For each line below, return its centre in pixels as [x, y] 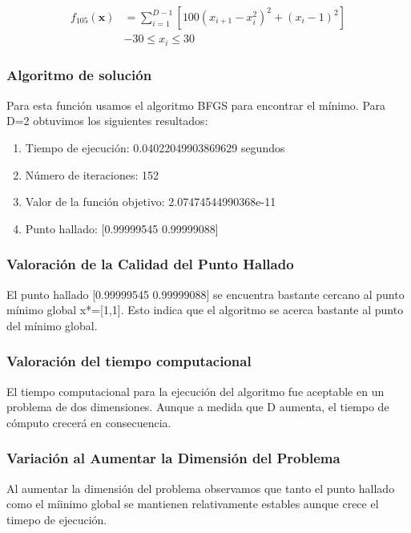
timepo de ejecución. [57, 519]
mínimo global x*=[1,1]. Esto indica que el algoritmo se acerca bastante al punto [205, 310]
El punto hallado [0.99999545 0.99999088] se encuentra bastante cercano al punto [205, 294]
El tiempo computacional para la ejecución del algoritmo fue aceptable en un [195, 391]
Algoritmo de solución [79, 75]
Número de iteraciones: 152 [92, 174]
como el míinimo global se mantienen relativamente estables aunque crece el [193, 504]
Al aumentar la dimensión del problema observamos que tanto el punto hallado [201, 488]
